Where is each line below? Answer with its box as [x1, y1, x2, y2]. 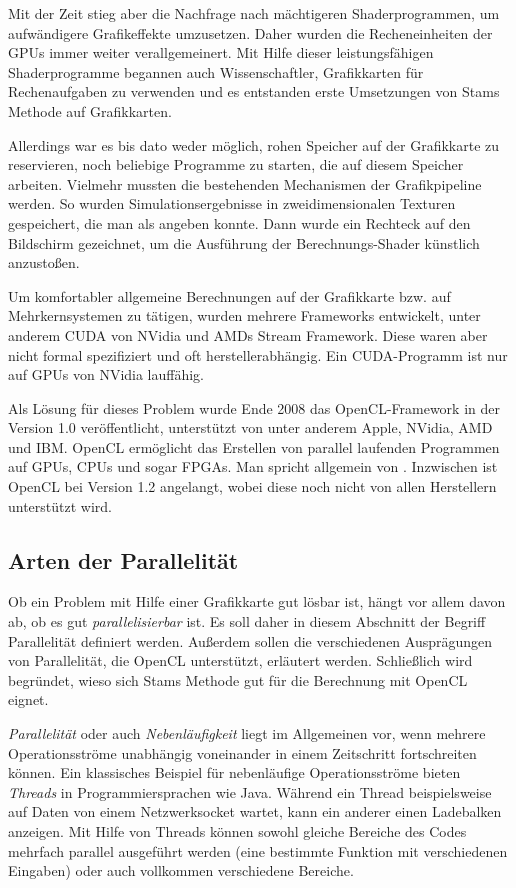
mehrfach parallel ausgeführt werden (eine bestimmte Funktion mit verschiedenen [8, 840, 508, 861]
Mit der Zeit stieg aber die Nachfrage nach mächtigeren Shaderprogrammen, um [8, 3, 500, 23]
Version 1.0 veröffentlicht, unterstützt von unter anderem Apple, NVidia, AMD [8, 417, 493, 438]
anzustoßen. [8, 252, 80, 273]
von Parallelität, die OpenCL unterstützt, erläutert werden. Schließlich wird [8, 650, 473, 671]
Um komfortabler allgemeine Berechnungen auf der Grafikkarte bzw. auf [8, 285, 451, 306]
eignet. [8, 689, 49, 710]
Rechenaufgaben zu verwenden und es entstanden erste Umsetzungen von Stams [8, 81, 500, 102]
